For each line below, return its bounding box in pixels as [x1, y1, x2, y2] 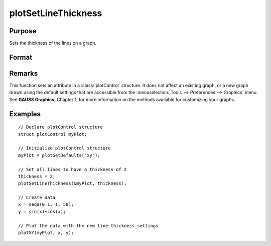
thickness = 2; [18, 174, 56, 179]
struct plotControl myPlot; [18, 131, 87, 137]
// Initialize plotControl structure [18, 145, 111, 151]
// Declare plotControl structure [18, 124, 103, 130]
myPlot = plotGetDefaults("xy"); [18, 152, 100, 158]
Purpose [9, 27, 37, 35]
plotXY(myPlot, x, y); [18, 230, 74, 236]
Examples [9, 110, 41, 118]
